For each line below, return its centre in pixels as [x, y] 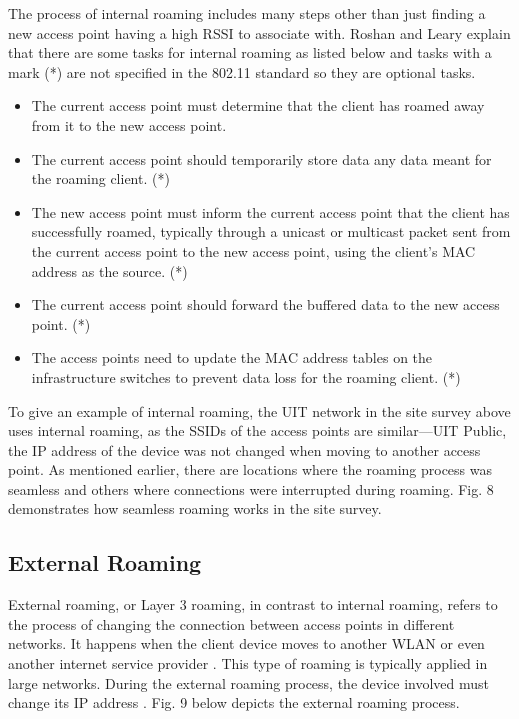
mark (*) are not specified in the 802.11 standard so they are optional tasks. [242, 71]
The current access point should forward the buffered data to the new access [265, 304]
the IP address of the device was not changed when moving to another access [244, 449]
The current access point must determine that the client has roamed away [258, 105]
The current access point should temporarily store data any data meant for [261, 158]
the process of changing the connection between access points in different [231, 623]
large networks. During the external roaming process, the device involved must [248, 682]
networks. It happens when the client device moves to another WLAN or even [246, 643]
